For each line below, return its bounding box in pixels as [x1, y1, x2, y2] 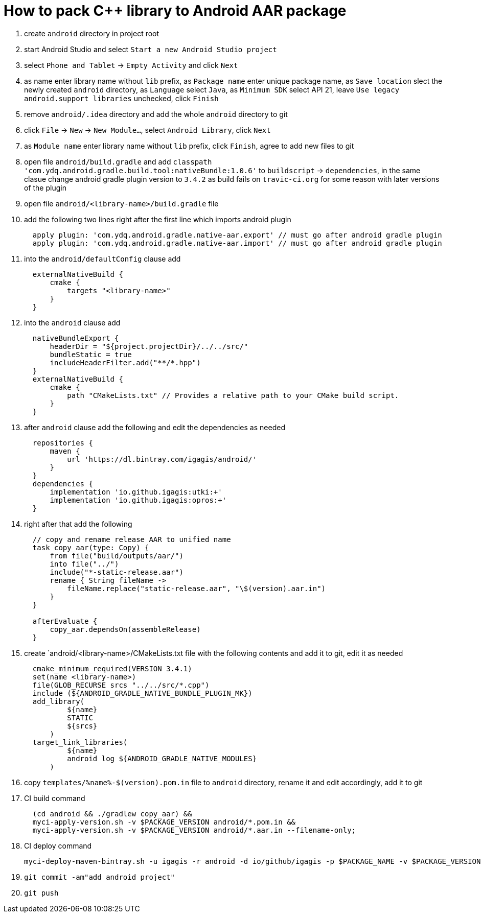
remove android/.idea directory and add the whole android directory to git [24, 109, 288, 119]
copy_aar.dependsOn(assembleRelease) [50, 625, 201, 633]
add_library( [32, 697, 85, 706]
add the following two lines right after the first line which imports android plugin [24, 215, 291, 224]
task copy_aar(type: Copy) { [32, 543, 149, 552]
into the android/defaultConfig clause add [24, 254, 181, 263]
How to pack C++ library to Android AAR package [4, 2, 347, 19]
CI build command [24, 793, 85, 803]
